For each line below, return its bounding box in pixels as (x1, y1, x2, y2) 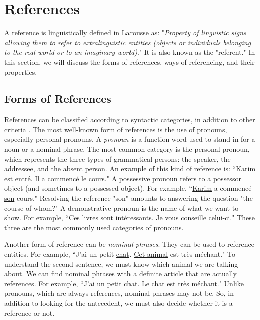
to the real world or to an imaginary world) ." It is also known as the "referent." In (4, 47, 255, 57)
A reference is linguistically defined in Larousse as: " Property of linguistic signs (4, 27, 246, 38)
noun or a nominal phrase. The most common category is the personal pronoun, (4, 144, 250, 154)
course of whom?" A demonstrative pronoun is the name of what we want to (4, 202, 239, 213)
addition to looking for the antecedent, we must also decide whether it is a (4, 297, 233, 308)
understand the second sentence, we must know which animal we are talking (4, 258, 238, 269)
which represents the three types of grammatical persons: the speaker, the (4, 153, 231, 164)
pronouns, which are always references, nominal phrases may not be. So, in (4, 288, 234, 298)
